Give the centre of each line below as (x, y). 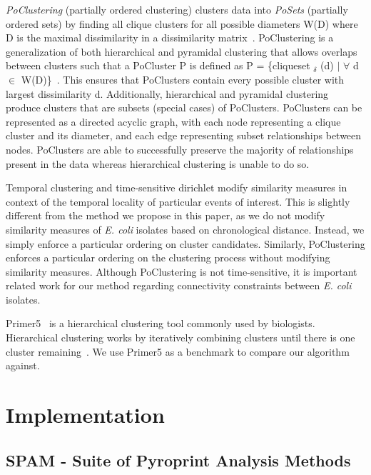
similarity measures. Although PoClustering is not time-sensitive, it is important (182, 271)
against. (23, 365)
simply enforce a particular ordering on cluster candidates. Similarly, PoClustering (185, 243)
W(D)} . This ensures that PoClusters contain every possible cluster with (183, 79)
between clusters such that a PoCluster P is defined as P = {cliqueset (158, 65)
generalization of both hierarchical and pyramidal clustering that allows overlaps (182, 51)
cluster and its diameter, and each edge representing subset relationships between (184, 135)
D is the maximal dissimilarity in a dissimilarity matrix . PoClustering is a (170, 37)
